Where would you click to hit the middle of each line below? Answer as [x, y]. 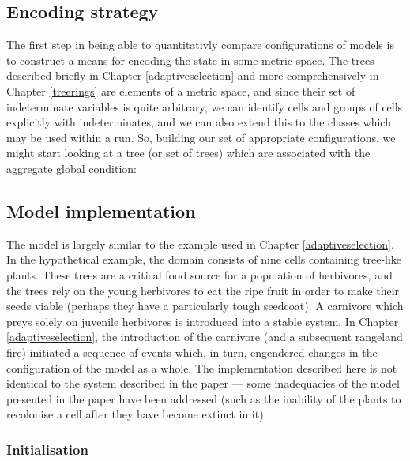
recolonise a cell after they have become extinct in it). [137, 414]
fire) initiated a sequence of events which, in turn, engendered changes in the [192, 352]
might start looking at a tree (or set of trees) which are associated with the [188, 153]
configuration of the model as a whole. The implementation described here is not [202, 367]
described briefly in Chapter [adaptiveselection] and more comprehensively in [193, 75]
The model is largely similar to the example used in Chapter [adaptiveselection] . [200, 244]
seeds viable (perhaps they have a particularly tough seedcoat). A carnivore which [205, 306]
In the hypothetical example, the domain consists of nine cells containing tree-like [204, 259]
